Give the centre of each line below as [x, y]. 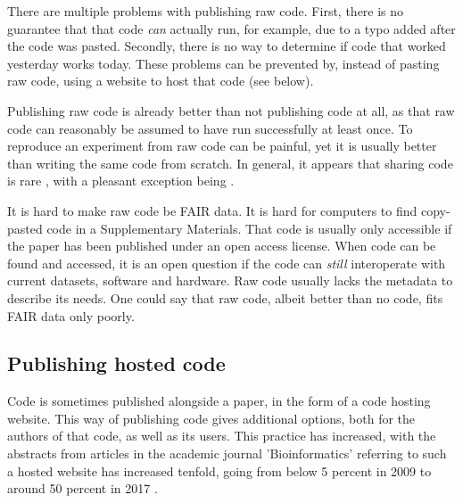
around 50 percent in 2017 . [83, 488]
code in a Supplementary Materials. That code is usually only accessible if [249, 228]
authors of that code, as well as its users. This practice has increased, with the [222, 436]
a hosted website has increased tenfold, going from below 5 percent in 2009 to [219, 470]
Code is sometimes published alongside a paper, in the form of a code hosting [219, 401]
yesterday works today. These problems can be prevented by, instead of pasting [223, 63]
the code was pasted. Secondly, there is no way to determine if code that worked [227, 46]
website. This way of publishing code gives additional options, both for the [211, 418]
